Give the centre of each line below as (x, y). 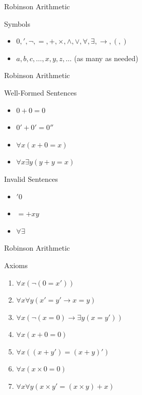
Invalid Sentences (31, 178)
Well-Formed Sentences (40, 92)
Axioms (16, 265)
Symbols (17, 23)
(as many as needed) (106, 58)
